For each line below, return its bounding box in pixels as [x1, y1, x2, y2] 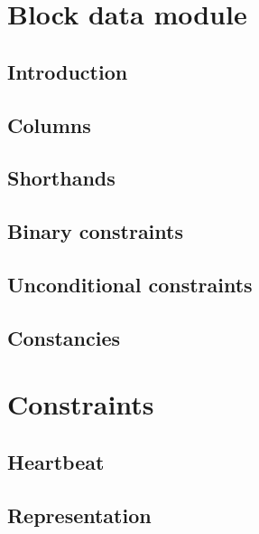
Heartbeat [7, 447, 105, 475]
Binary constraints [7, 217, 183, 245]
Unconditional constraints [7, 270, 253, 298]
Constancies [7, 323, 121, 351]
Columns [7, 110, 91, 138]
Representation [7, 501, 152, 529]
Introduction [7, 57, 128, 85]
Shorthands [7, 164, 116, 192]
